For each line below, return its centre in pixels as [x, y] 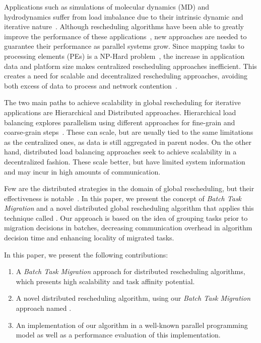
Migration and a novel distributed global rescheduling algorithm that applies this [129, 208]
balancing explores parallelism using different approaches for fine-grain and [120, 122]
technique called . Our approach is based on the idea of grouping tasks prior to [126, 218]
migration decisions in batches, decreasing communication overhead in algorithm [128, 228]
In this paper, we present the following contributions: [86, 254]
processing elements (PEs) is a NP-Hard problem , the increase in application [124, 56]
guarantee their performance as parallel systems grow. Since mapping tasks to [124, 46]
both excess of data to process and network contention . [91, 85]
